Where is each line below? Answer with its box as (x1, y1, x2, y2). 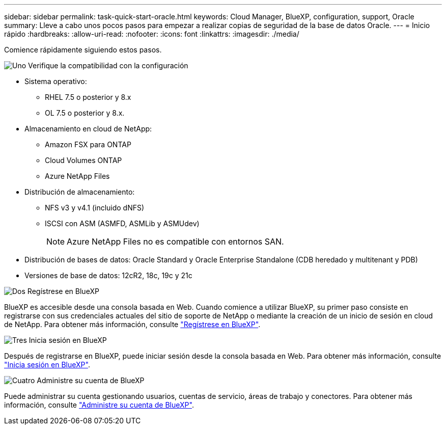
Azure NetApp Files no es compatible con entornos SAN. (67, 236, 284, 247)
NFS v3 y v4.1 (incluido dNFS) (45, 203, 145, 212)
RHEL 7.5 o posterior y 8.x (45, 93, 131, 101)
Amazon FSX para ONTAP (45, 140, 131, 149)
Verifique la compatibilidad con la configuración (28, 61, 188, 70)
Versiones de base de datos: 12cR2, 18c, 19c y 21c (24, 271, 192, 280)
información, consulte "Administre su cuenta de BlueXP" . (4, 400, 194, 409)
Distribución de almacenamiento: (24, 187, 135, 196)
